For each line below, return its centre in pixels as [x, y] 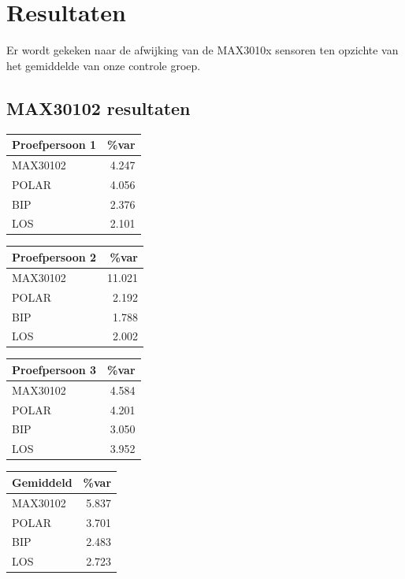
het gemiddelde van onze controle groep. [104, 65]
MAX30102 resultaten [98, 108]
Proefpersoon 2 [54, 256]
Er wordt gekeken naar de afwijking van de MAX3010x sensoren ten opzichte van [202, 50]
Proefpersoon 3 [54, 369]
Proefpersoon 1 [54, 145]
